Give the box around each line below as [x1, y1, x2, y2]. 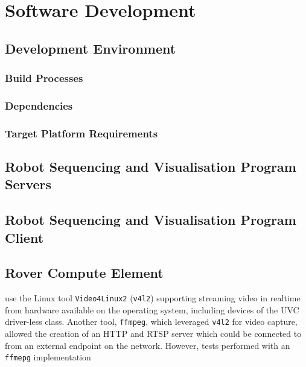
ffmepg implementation [5, 351, 91, 363]
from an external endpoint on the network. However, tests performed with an [5, 339, 290, 351]
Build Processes [5, 71, 83, 86]
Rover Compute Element [5, 263, 164, 282]
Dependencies [5, 98, 73, 113]
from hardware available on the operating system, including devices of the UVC [5, 303, 299, 316]
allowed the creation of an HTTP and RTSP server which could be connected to [5, 327, 302, 340]
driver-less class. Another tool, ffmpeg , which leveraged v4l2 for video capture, [5, 315, 298, 328]
